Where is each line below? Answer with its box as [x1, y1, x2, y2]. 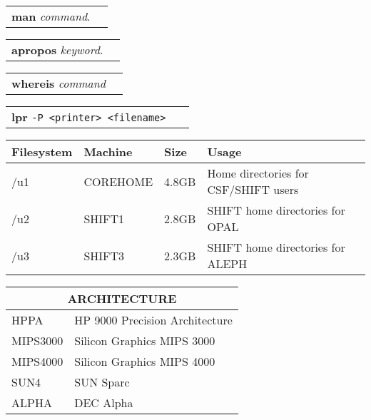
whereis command [11, 75, 106, 91]
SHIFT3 [83, 247, 125, 264]
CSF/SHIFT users [207, 181, 299, 198]
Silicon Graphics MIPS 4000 [74, 353, 215, 369]
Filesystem [11, 143, 73, 160]
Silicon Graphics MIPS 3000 [74, 332, 215, 349]
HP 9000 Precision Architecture [74, 312, 233, 328]
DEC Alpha [74, 394, 133, 411]
